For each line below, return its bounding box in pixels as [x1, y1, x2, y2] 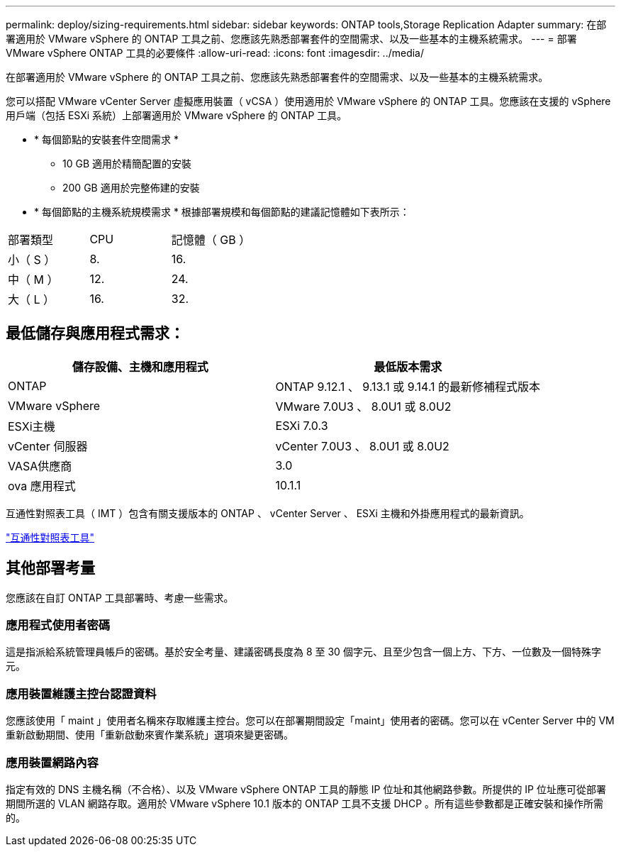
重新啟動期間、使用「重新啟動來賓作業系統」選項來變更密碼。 [6, 729, 293, 741]
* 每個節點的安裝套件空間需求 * [34, 133, 179, 145]
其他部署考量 [6, 559, 95, 577]
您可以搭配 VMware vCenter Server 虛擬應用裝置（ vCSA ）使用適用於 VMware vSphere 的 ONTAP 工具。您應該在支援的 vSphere [6, 95, 611, 107]
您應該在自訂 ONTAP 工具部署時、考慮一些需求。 [6, 591, 234, 604]
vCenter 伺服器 [8, 438, 88, 453]
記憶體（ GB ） [171, 233, 251, 247]
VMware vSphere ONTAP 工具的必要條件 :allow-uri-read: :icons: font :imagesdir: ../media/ [6, 47, 425, 59]
